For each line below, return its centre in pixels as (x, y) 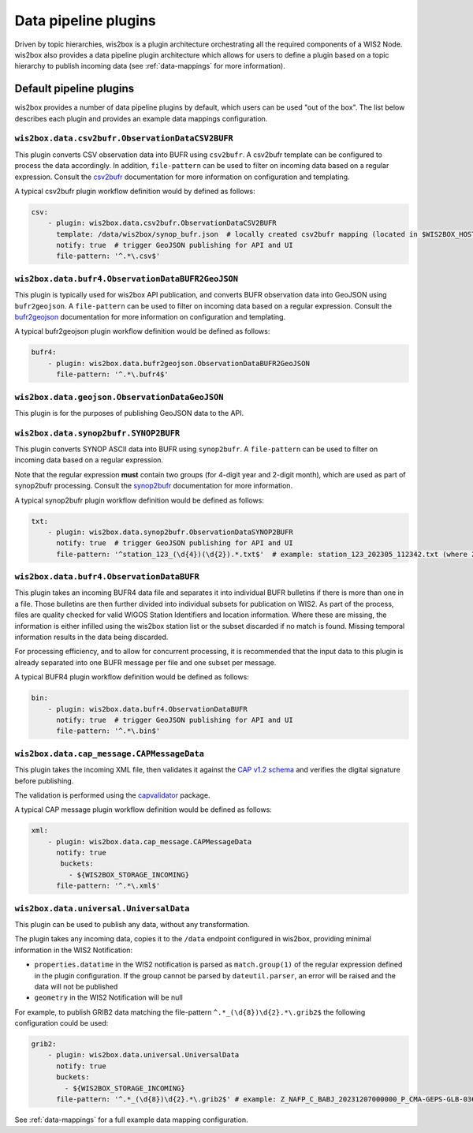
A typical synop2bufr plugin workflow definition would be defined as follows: (139, 500)
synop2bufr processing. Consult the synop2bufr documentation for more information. (154, 486)
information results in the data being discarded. (91, 637)
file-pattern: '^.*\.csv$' (108, 256)
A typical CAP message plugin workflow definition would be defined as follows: (143, 810)
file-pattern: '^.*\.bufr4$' (112, 374)
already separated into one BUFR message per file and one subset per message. (145, 662)
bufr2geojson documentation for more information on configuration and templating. (150, 317)
